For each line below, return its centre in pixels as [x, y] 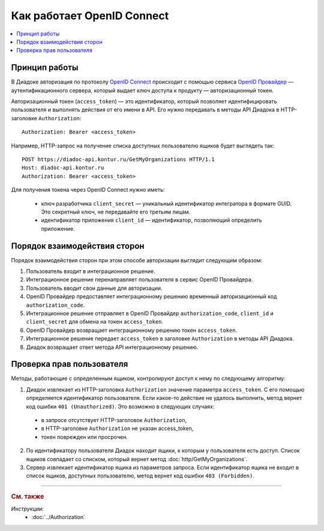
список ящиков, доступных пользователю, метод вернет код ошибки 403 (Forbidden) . [140, 476]
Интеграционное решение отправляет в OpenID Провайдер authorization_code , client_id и [150, 313]
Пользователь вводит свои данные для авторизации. [94, 288]
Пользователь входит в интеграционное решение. [91, 271]
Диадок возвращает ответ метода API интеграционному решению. [112, 347]
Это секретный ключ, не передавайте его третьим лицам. [116, 212]
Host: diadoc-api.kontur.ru [63, 168]
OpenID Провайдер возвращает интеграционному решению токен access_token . [132, 330]
